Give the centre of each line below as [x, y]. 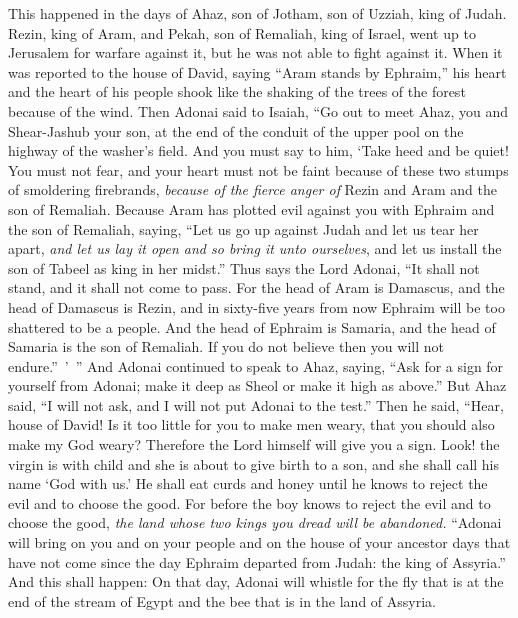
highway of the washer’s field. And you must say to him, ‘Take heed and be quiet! [258, 150]
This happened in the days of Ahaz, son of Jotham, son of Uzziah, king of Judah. [257, 13]
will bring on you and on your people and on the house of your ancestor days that [259, 542]
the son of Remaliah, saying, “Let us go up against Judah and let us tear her [243, 228]
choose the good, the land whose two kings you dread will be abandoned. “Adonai [255, 522]
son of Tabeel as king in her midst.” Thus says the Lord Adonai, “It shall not [244, 267]
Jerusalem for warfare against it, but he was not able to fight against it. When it [255, 52]
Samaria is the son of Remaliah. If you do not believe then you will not [226, 346]
